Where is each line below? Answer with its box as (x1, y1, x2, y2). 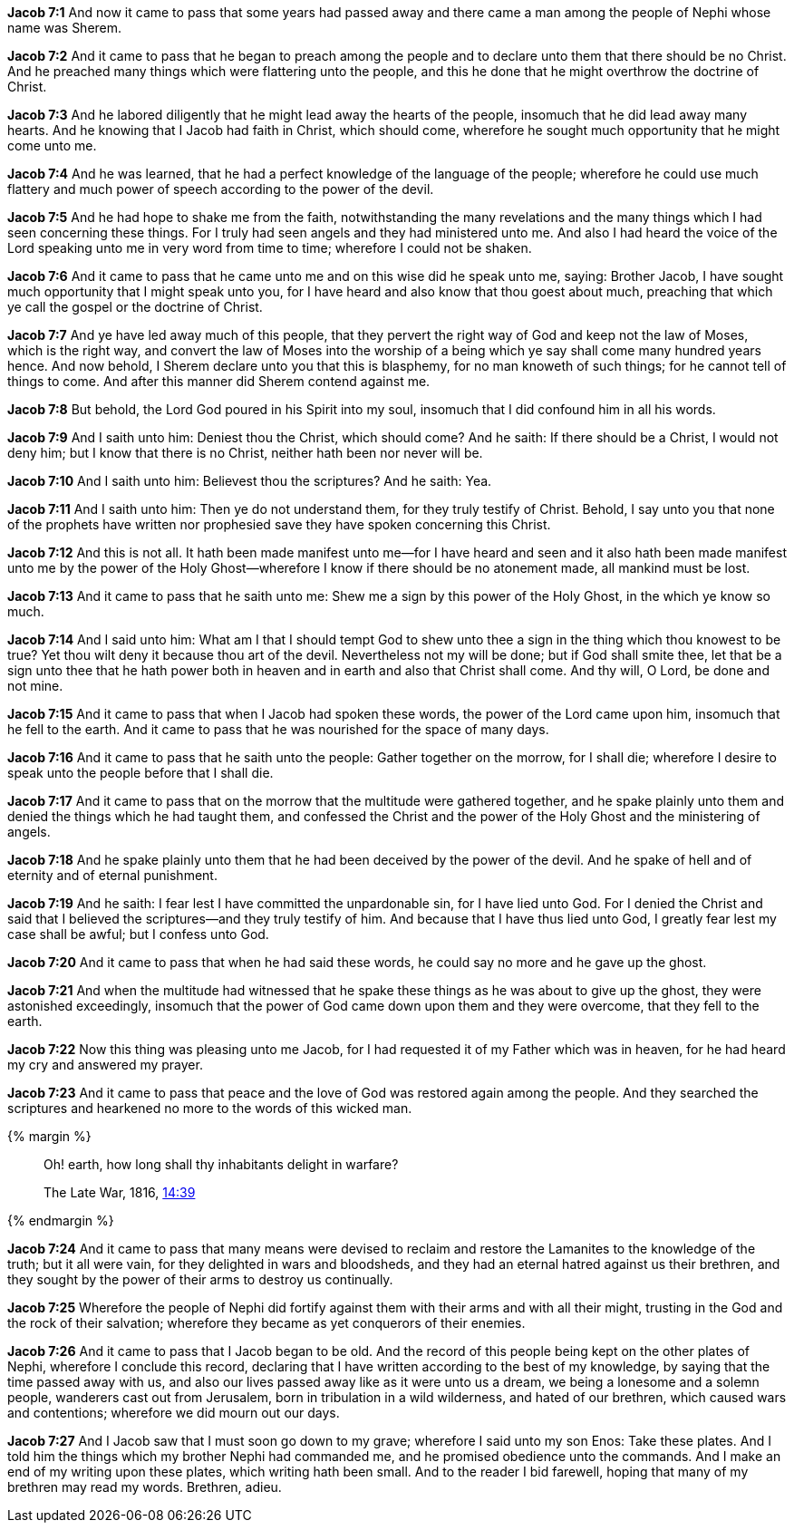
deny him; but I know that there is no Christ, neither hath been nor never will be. (7, 445, 483, 460)
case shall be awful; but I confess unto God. (7, 926, 269, 942)
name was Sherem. (7, 20, 122, 35)
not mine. (7, 678, 63, 693)
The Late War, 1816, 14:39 (44, 1185, 196, 1200)
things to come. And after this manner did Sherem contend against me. (7, 373, 431, 389)
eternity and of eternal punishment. (7, 867, 218, 883)
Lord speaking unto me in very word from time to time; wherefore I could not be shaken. (7, 240, 532, 256)
